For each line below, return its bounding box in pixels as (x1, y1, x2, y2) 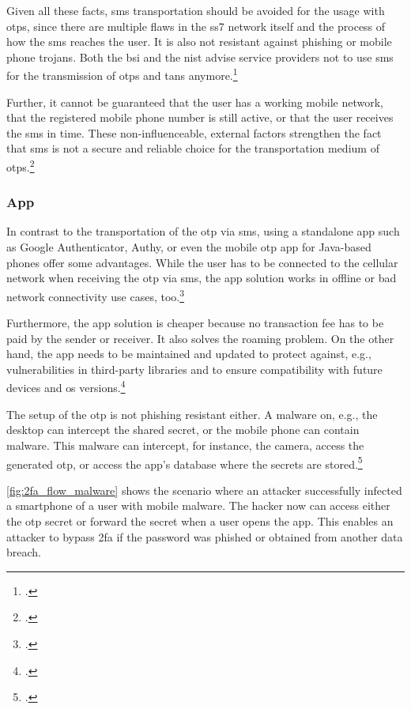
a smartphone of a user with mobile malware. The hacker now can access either (6, 497, 390, 514)
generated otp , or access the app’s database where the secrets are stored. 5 (6, 453, 363, 472)
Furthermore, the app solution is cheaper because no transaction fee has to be (6, 315, 384, 331)
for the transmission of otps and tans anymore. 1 (6, 65, 238, 84)
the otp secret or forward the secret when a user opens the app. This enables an (6, 512, 394, 529)
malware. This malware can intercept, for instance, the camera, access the (6, 436, 364, 453)
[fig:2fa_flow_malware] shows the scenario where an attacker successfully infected (6, 481, 402, 498)
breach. (6, 544, 41, 560)
